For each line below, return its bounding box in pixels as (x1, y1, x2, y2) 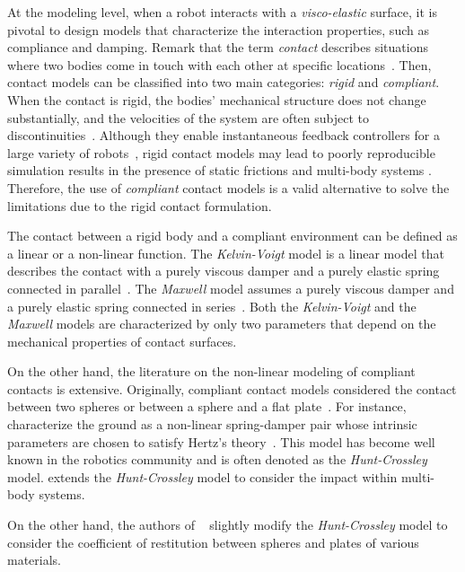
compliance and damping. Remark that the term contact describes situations (7, 38, 428, 57)
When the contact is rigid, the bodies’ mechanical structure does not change (7, 90, 426, 109)
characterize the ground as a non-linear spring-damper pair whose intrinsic (7, 415, 417, 434)
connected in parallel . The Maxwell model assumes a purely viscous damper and (7, 278, 454, 297)
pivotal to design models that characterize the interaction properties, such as (7, 20, 429, 39)
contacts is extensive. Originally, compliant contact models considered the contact (7, 379, 457, 398)
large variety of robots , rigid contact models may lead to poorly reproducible (7, 143, 435, 162)
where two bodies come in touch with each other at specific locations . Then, (7, 55, 432, 74)
